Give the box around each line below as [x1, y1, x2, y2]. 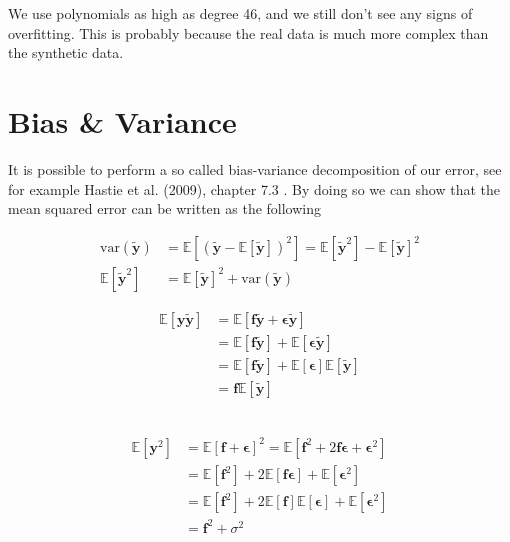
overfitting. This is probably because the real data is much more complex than [8, 22, 489, 43]
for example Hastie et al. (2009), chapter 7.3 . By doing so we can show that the [8, 178, 501, 199]
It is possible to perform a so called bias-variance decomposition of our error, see [8, 158, 502, 179]
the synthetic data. [8, 42, 124, 63]
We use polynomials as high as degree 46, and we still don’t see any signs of [8, 3, 473, 23]
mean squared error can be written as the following [8, 198, 322, 219]
